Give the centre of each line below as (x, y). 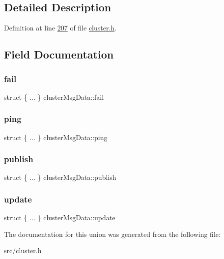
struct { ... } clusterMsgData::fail (54, 97)
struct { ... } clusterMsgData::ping (56, 137)
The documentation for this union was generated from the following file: (112, 234)
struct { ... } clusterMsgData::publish (60, 177)
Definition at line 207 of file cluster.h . (60, 28)
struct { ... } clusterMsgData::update (60, 217)
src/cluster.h (23, 250)
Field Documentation (59, 54)
